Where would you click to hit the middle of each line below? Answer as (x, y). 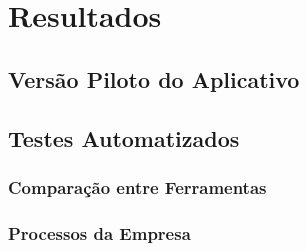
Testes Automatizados (124, 137)
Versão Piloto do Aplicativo (154, 78)
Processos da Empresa (99, 232)
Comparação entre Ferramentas (137, 186)
